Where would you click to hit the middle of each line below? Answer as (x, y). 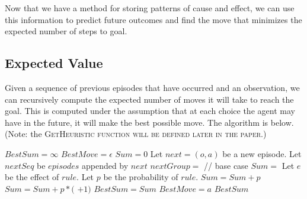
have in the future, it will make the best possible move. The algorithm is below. (149, 122)
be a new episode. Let (262, 153)
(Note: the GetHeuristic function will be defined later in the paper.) (136, 134)
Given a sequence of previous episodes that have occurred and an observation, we (152, 87)
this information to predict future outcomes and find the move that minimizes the (153, 19)
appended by (105, 165)
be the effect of (32, 177)
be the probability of (141, 177)
